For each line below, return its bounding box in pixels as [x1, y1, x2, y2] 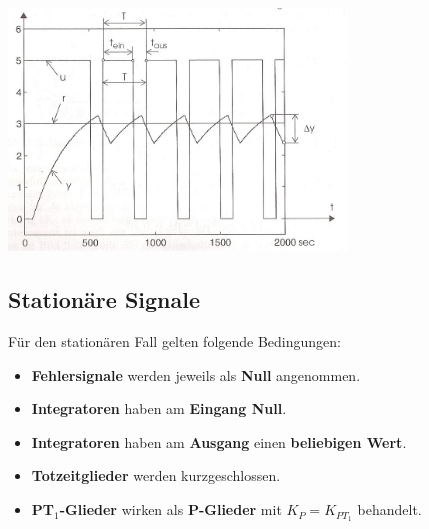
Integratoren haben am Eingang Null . [31, 398, 287, 419]
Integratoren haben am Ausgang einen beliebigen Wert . [31, 431, 407, 452]
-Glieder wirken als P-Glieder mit [59, 499, 282, 520]
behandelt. [357, 499, 422, 520]
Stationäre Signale [8, 284, 201, 315]
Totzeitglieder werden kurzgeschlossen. [31, 465, 281, 486]
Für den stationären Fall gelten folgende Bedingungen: [8, 331, 341, 352]
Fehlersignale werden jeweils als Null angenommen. [31, 364, 361, 385]
